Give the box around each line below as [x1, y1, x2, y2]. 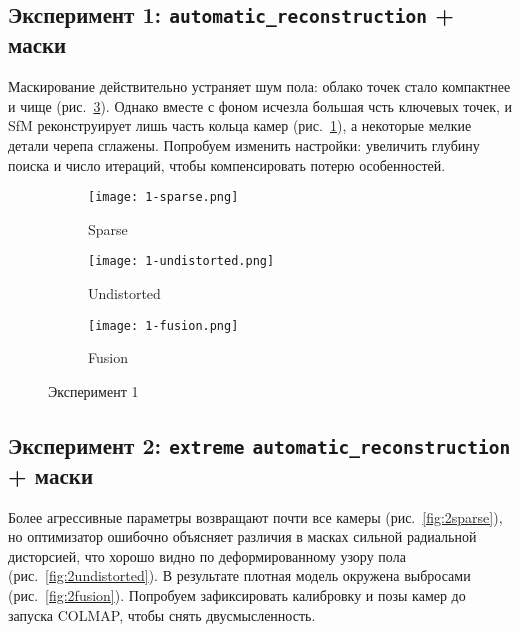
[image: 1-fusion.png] [88, 318, 239, 333]
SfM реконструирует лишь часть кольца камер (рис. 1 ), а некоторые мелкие [8, 115, 472, 136]
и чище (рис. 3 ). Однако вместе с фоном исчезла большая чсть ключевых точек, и [8, 95, 512, 116]
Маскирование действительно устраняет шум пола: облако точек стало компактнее [8, 76, 511, 97]
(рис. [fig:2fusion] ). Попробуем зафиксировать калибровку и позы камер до [8, 585, 466, 606]
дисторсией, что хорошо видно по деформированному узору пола [8, 545, 406, 566]
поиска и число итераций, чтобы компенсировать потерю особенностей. [8, 154, 446, 175]
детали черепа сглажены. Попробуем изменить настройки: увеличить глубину [8, 134, 480, 155]
